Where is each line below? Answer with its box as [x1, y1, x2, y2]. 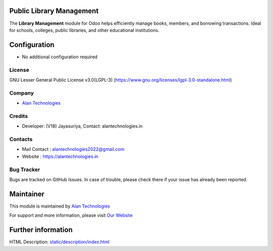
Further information [9, 226, 73, 234]
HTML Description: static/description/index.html [9, 239, 110, 245]
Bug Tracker [9, 166, 40, 173]
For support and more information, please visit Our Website [9, 213, 133, 219]
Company [9, 89, 34, 96]
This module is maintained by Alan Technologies [9, 203, 110, 209]
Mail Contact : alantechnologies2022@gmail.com [22, 146, 125, 152]
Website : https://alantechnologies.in [22, 153, 99, 159]
